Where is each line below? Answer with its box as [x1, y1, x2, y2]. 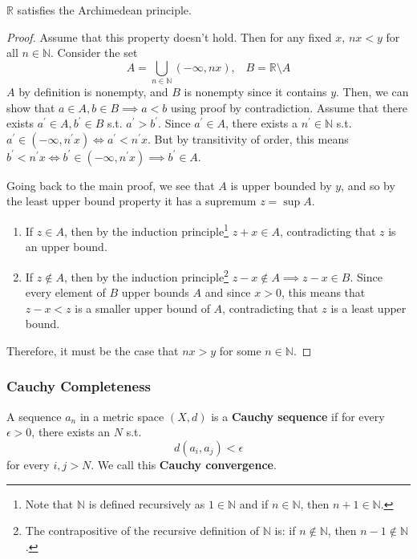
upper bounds [121, 284, 189, 301]
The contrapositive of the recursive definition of [25, 522, 259, 539]
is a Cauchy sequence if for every [211, 407, 385, 424]
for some [219, 342, 261, 358]
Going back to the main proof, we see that [6, 176, 215, 193]
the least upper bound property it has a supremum [6, 192, 257, 209]
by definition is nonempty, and [18, 83, 168, 100]
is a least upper [330, 299, 407, 316]
